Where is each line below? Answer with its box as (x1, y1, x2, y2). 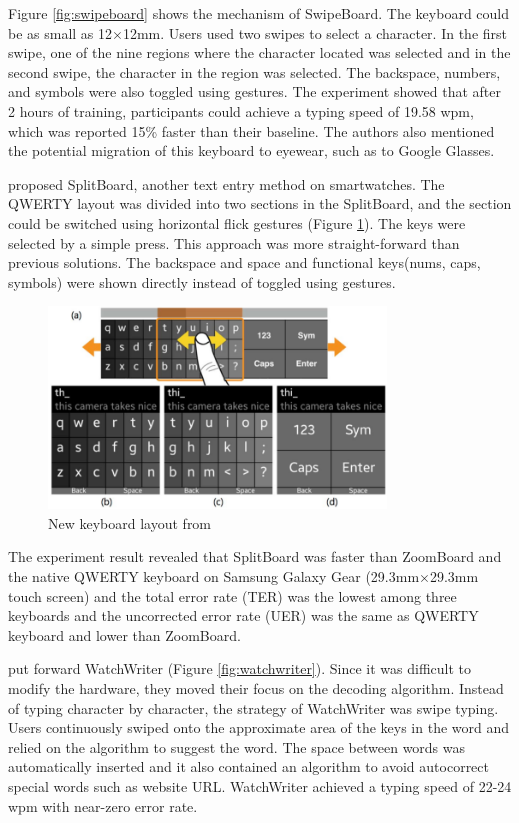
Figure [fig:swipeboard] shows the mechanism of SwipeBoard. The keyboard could (8, 3, 510, 23)
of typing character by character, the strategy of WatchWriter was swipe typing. (8, 697, 499, 718)
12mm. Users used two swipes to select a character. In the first (122, 22, 507, 43)
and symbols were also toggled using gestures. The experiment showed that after (8, 81, 501, 102)
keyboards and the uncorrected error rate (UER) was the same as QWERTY (8, 605, 479, 626)
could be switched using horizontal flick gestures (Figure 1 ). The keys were (8, 212, 466, 233)
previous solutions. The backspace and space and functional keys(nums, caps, (8, 252, 481, 273)
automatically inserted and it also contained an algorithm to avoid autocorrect (8, 756, 489, 777)
